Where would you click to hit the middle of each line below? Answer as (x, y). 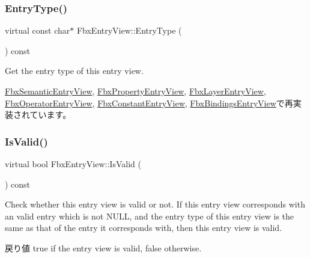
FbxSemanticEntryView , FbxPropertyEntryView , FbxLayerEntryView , (135, 91)
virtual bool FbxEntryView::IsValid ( (73, 164)
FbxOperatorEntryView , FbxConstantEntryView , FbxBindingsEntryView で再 (149, 103)
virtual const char (38, 30)
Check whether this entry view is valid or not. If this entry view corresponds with (155, 204)
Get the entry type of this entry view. (74, 71)
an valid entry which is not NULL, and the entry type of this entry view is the (150, 216)
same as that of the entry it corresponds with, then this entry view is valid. (144, 228)
